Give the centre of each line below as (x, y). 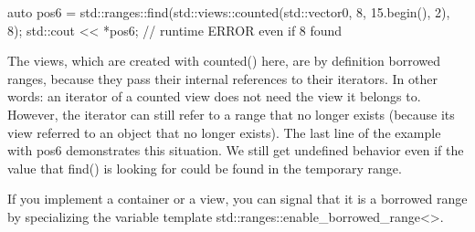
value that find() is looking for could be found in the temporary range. (205, 168)
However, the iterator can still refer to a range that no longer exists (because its (231, 114)
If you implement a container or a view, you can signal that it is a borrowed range (237, 199)
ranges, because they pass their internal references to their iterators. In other (222, 78)
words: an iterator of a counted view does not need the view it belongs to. (214, 96)
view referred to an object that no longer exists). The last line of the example (224, 132)
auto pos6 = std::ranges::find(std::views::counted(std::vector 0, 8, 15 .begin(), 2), (229, 12)
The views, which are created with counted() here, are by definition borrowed (224, 61)
